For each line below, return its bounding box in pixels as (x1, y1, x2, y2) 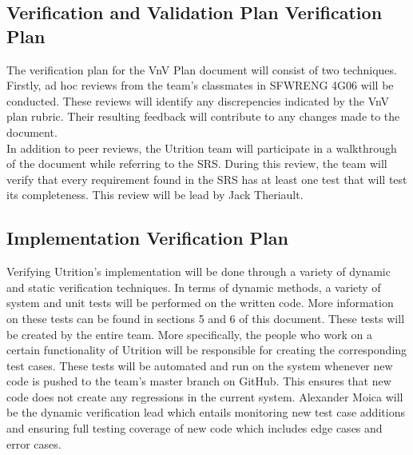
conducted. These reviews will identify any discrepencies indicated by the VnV (6, 92, 390, 109)
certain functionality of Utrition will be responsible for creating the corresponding (6, 341, 407, 358)
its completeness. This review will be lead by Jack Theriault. (6, 186, 304, 203)
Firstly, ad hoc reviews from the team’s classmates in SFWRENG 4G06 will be (6, 77, 394, 94)
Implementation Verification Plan (6, 226, 288, 250)
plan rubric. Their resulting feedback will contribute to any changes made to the (6, 108, 400, 125)
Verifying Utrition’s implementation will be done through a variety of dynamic (6, 263, 391, 280)
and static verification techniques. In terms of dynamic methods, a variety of (6, 278, 381, 295)
